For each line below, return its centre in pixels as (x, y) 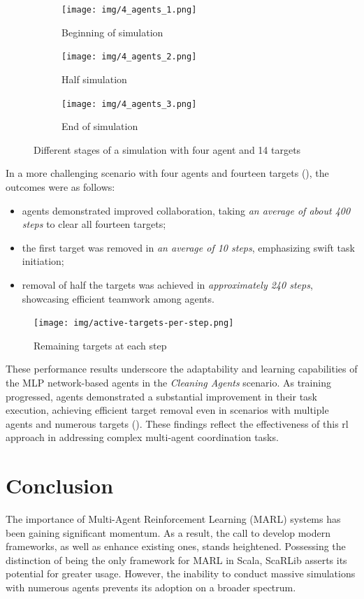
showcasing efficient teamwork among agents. (118, 298)
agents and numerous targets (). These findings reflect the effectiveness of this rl (177, 423)
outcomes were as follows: (60, 186)
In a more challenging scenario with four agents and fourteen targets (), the (167, 173)
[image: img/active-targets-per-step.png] (134, 323)
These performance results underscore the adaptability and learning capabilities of (182, 369)
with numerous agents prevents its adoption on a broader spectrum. (151, 587)
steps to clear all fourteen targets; (94, 224)
